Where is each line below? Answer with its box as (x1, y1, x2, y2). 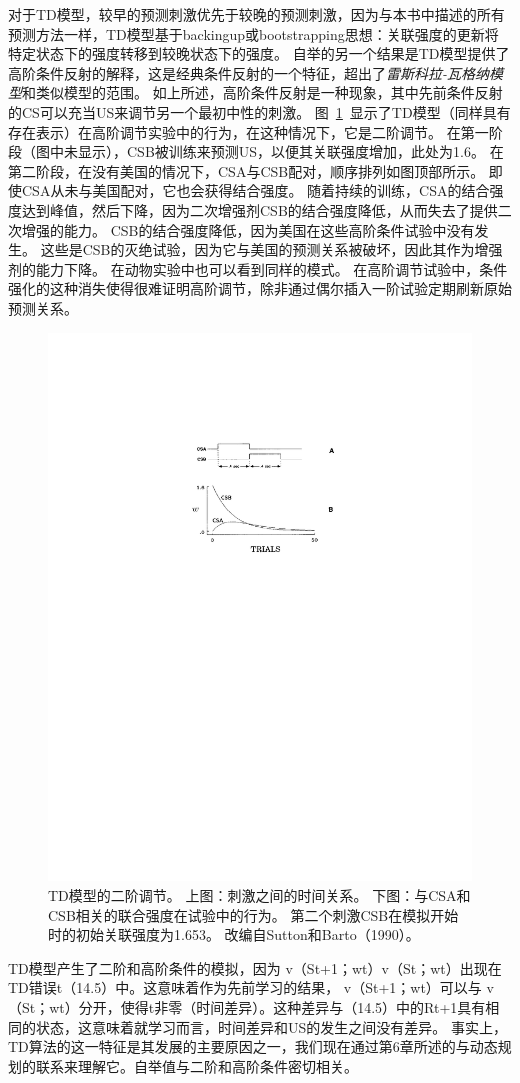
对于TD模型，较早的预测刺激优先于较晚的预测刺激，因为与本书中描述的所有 (8, 4, 505, 24)
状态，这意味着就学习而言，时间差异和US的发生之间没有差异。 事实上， (35, 1016, 507, 1037)
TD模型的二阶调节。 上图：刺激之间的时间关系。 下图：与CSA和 (48, 884, 471, 905)
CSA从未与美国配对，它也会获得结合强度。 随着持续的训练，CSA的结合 (21, 180, 490, 201)
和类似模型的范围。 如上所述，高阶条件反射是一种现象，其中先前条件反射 (22, 82, 503, 103)
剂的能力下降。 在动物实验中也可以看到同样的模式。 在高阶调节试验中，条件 (8, 258, 508, 279)
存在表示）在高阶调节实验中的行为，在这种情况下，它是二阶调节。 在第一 (8, 121, 489, 142)
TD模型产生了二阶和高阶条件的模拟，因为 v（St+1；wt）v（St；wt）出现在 (8, 957, 502, 978)
